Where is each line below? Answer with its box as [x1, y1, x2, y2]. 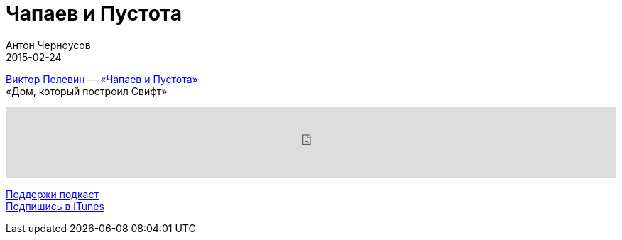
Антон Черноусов [6, 38, 91, 51]
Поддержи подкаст [6, 187, 99, 200]
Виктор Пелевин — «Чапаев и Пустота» [6, 72, 198, 85]
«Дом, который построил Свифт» [6, 84, 168, 97]
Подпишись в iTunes [6, 200, 104, 212]
